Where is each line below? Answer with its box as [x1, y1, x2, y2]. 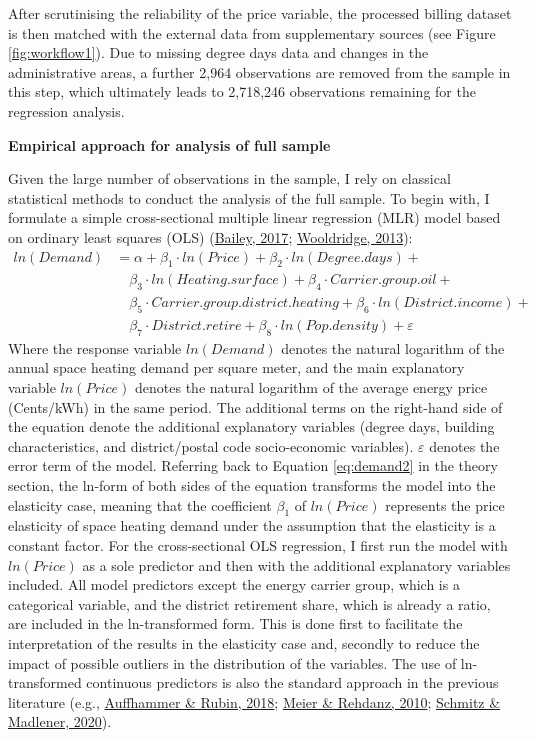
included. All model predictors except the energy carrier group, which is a [8, 574, 460, 595]
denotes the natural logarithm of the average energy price [135, 377, 488, 398]
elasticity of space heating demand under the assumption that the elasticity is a [8, 515, 496, 536]
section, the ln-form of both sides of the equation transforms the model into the [8, 475, 496, 495]
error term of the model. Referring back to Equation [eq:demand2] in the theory [8, 455, 498, 476]
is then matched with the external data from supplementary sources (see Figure [8, 22, 496, 43]
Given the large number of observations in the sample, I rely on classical [8, 168, 451, 189]
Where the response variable [8, 337, 182, 358]
